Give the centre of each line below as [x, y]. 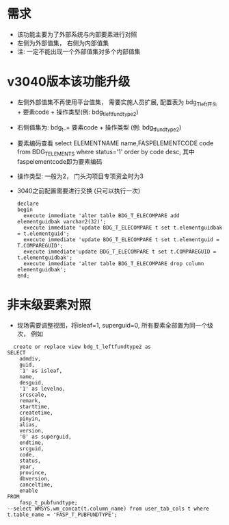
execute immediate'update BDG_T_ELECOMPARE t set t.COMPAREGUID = [120, 252]
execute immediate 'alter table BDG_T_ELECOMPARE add [102, 216]
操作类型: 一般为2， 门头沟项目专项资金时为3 [80, 176]
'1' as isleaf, [41, 371]
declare [28, 204]
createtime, [36, 413]
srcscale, [33, 395]
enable [29, 491]
